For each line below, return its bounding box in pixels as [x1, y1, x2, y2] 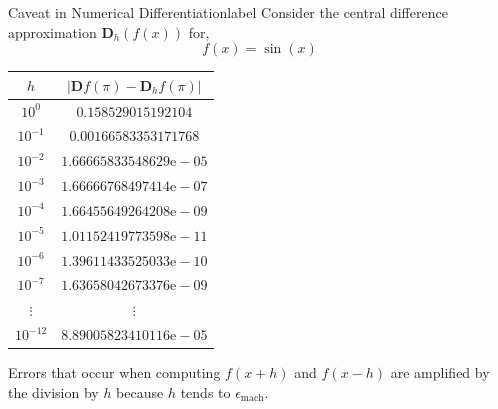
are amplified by [390, 362, 490, 383]
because [116, 381, 164, 402]
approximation [8, 21, 97, 42]
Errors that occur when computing [8, 362, 221, 383]
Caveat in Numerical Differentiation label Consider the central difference [8, 2, 448, 22]
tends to [180, 381, 231, 402]
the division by [8, 381, 99, 402]
